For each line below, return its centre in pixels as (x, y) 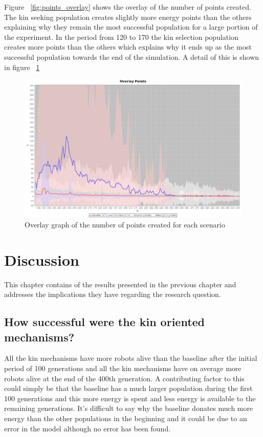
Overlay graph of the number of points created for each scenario (125, 224)
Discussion (42, 259)
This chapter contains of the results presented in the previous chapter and (120, 284)
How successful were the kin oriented (105, 322)
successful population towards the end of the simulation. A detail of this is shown (132, 56)
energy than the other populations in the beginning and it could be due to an (126, 418)
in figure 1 (22, 67)
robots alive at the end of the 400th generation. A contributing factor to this (124, 378)
